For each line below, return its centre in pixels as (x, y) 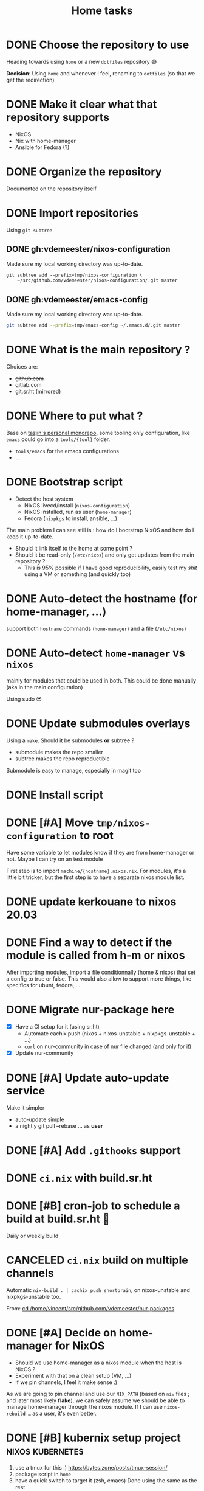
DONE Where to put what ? (75, 416)
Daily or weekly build (32, 1236)
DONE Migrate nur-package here (90, 1010)
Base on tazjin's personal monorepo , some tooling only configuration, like (98, 433)
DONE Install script (55, 795)
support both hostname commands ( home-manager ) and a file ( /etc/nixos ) (96, 628)
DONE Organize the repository (84, 172)
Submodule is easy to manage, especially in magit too (74, 770)
